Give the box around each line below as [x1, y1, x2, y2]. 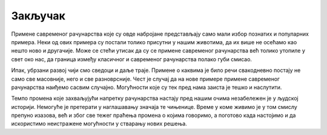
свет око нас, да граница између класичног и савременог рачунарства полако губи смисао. [11, 55, 253, 63]
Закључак [11, 9, 66, 22]
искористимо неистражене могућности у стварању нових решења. [11, 120, 187, 127]
